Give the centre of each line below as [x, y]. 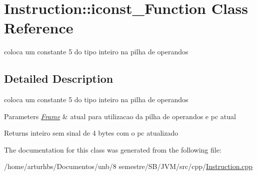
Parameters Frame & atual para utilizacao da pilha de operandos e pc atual [120, 116]
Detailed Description [59, 79]
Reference [39, 28]
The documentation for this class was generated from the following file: [113, 149]
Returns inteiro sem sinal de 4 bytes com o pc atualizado [91, 133]
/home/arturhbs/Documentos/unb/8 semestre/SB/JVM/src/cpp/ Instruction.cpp [128, 166]
